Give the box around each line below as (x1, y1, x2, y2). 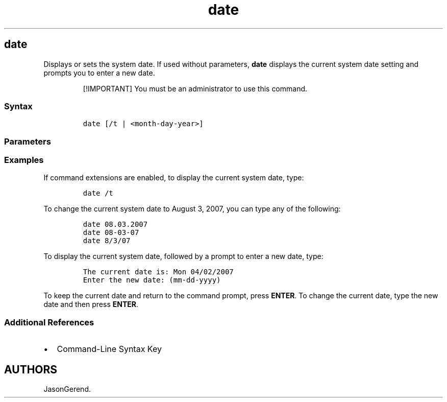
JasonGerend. (43, 385, 91, 394)
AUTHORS (4, 363, 58, 376)
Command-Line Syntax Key (57, 344, 162, 354)
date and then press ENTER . (43, 300, 138, 309)
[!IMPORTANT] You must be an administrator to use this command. (83, 84, 308, 93)
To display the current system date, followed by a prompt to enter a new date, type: (43, 252, 324, 261)
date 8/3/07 (83, 237, 131, 245)
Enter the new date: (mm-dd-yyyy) (83, 276, 221, 285)
